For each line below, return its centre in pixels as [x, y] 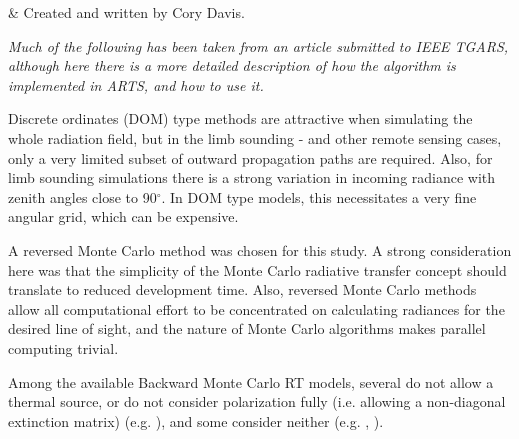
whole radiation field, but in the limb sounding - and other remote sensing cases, [255, 137]
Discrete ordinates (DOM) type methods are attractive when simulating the [240, 118]
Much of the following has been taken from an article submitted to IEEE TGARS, [258, 45]
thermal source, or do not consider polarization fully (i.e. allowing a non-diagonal [257, 401]
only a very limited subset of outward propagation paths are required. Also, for [250, 157]
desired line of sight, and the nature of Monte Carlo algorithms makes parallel [247, 328]
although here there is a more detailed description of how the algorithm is [232, 65]
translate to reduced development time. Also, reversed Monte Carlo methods [242, 289]
